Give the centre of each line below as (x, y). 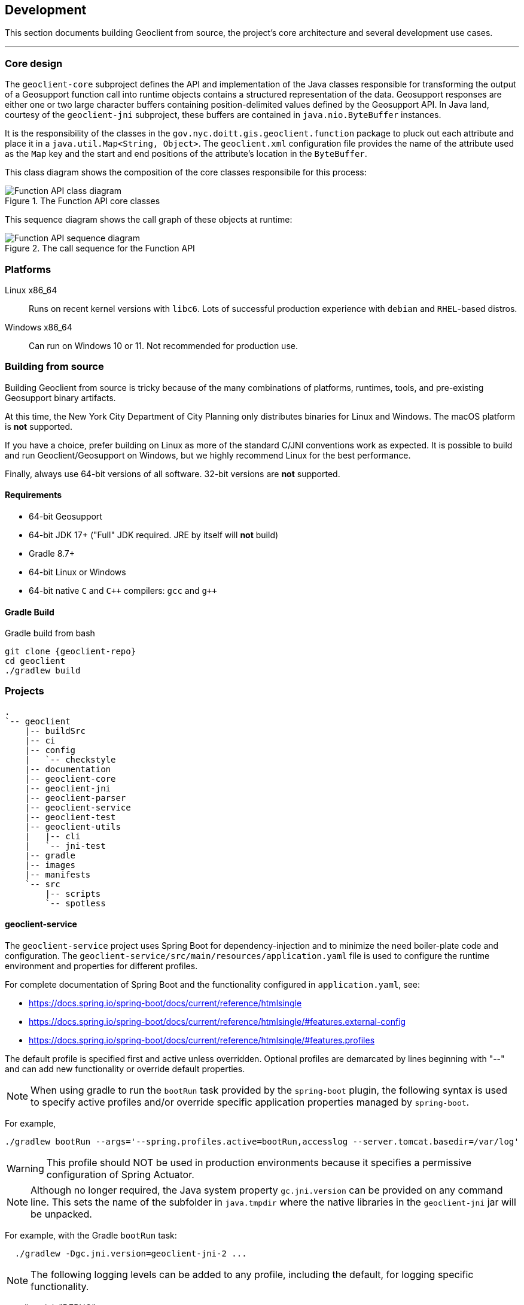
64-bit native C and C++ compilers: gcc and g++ (123, 590)
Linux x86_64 (31, 290)
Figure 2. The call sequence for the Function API (100, 248)
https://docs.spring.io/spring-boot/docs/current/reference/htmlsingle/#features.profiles (202, 1040)
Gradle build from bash (50, 633)
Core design (34, 63)
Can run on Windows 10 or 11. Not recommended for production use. (163, 345)
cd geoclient (35, 661)
